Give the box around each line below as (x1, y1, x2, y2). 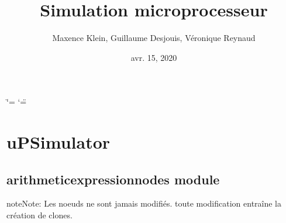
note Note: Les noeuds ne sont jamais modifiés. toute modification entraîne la (6, 197, 282, 210)
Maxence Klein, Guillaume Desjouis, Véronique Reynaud (52, 32, 256, 44)
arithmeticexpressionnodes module (6, 170, 220, 188)
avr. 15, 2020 (130, 51, 177, 63)
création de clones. (6, 209, 73, 221)
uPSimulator (6, 130, 111, 154)
